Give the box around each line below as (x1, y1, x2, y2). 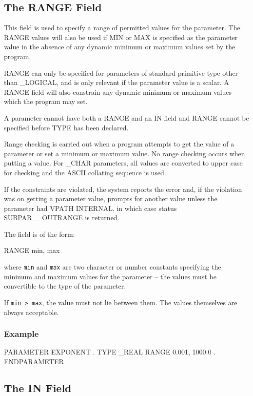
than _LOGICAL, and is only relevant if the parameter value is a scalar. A (4, 77, 229, 87)
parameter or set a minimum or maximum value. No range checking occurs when (4, 148, 245, 158)
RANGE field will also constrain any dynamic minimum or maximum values (4, 86, 232, 97)
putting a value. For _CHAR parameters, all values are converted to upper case (4, 158, 243, 168)
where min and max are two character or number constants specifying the (4, 262, 221, 272)
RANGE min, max (4, 245, 60, 255)
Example (4, 328, 39, 340)
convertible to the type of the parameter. (4, 281, 126, 291)
